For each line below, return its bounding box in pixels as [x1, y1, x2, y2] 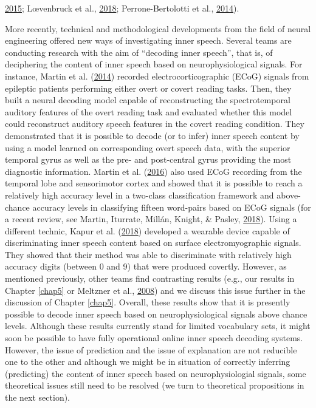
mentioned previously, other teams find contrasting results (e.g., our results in [5, 272, 295, 285]
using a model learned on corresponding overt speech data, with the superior [5, 141, 290, 154]
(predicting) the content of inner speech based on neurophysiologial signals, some [5, 367, 306, 379]
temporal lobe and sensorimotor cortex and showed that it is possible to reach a [5, 177, 303, 189]
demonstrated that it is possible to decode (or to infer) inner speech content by [5, 129, 300, 141]
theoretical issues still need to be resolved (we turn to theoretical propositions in [5, 379, 304, 392]
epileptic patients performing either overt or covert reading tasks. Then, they [5, 81, 292, 94]
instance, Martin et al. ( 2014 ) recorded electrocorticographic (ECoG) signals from [5, 69, 309, 82]
